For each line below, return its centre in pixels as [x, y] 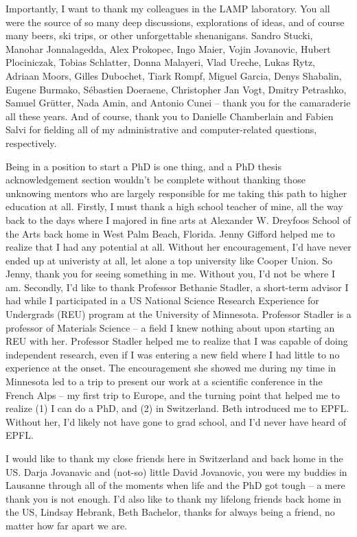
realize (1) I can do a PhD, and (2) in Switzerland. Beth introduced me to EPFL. [177, 408]
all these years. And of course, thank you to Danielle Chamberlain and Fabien [170, 116]
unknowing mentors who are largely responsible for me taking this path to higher [176, 193]
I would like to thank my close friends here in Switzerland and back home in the [174, 458]
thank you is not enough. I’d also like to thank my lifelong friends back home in [174, 498]
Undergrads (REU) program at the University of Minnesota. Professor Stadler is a [178, 314]
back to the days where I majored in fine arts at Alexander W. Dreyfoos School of [178, 219]
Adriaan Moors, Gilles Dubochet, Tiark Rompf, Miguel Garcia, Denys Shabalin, [174, 75]
